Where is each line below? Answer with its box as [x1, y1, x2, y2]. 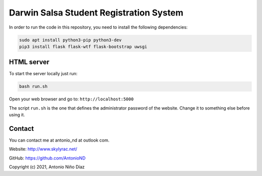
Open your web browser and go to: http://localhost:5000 [9, 96, 134, 102]
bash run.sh [19, 84, 48, 89]
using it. [9, 112, 25, 118]
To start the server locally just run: [9, 71, 78, 77]
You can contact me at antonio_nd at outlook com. [9, 137, 110, 143]
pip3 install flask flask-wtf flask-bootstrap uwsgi [19, 44, 147, 49]
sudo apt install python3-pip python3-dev [19, 37, 122, 43]
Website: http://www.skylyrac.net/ [9, 146, 78, 152]
